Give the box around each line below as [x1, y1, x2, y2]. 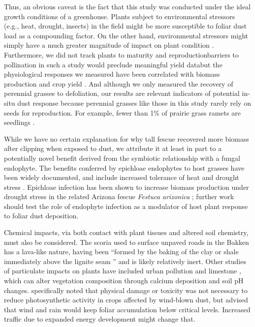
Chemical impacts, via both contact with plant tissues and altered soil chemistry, [4, 227, 249, 238]
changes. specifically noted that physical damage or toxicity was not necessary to [4, 285, 248, 295]
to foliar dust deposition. [4, 210, 79, 221]
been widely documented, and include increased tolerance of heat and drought [4, 172, 239, 182]
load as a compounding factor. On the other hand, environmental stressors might [4, 30, 249, 40]
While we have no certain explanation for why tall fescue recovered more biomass [4, 133, 249, 144]
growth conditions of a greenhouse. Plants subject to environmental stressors [4, 11, 235, 21]
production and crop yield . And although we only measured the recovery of [4, 78, 233, 89]
